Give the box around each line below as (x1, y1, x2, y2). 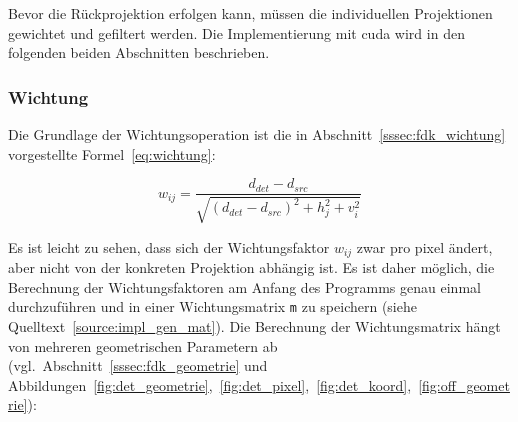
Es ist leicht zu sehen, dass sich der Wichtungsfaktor (8, 236, 330, 257)
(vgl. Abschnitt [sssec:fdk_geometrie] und (8, 355, 268, 376)
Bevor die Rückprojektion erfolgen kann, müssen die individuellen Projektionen (8, 3, 493, 23)
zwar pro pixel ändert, (356, 236, 493, 257)
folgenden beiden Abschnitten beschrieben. (8, 42, 270, 63)
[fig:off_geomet (418, 374, 510, 395)
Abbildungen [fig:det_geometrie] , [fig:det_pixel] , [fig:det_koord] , (8, 374, 412, 395)
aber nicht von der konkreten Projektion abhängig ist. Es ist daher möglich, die (8, 257, 495, 278)
